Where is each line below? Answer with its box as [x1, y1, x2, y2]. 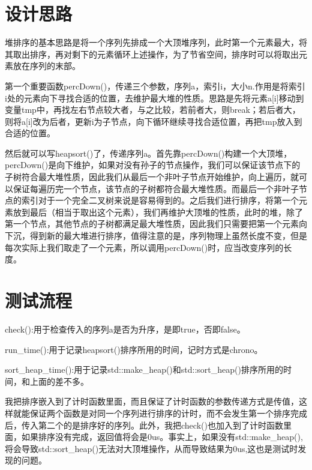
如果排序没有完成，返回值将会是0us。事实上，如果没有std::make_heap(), [21, 430, 303, 443]
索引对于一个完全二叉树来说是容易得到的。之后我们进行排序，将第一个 [21, 194, 299, 206]
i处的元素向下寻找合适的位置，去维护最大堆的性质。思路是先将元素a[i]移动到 [5, 91, 304, 104]
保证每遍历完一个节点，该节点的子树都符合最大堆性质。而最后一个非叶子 [13, 182, 299, 194]
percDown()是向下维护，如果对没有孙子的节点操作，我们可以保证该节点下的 [5, 158, 301, 171]
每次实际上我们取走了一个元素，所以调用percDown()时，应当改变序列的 [5, 241, 284, 253]
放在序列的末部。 [13, 59, 80, 72]
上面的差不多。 [29, 375, 89, 387]
